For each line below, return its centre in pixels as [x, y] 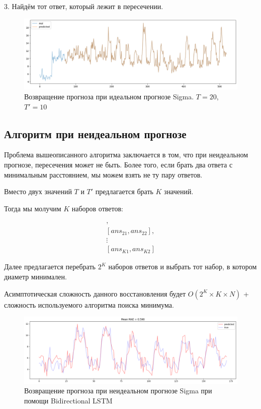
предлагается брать [124, 191]
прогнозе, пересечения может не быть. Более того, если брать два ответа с [118, 164]
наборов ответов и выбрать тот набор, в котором [183, 267]
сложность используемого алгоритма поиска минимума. [89, 304]
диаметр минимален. [35, 277]
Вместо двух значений [38, 191]
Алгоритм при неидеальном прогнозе [95, 133]
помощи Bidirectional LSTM [68, 400]
